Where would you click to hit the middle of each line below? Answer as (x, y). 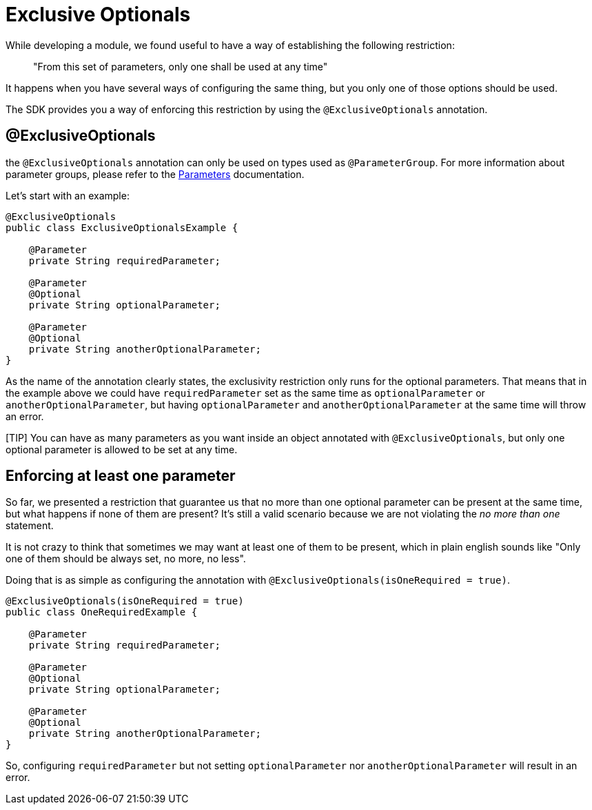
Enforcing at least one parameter (121, 476)
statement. (30, 526)
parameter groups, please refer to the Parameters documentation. (155, 174)
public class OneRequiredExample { (102, 612)
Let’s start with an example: (68, 195)
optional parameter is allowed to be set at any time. (122, 449)
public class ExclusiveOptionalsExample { (122, 227)
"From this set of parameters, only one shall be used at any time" (181, 66)
